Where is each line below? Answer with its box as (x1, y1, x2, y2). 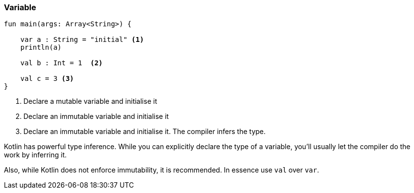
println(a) (20, 43, 62, 52)
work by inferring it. (4, 151, 67, 159)
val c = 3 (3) (20, 75, 74, 83)
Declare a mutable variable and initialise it (23, 97, 157, 106)
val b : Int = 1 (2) (20, 59, 103, 67)
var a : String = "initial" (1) (20, 36, 144, 44)
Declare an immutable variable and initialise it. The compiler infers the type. (23, 127, 266, 136)
